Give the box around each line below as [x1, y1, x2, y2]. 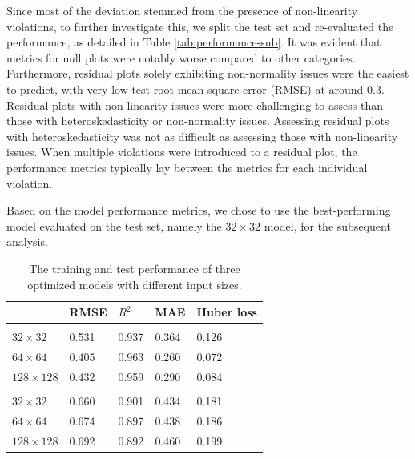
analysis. [6, 233, 48, 250]
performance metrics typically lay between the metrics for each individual [6, 159, 368, 175]
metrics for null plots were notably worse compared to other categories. [6, 49, 356, 66]
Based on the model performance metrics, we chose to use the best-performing [6, 202, 391, 219]
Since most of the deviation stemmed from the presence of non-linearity [6, 2, 358, 18]
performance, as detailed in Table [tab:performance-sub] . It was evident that [6, 34, 381, 50]
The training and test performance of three [29, 260, 240, 276]
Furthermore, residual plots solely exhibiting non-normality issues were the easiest [6, 65, 409, 82]
